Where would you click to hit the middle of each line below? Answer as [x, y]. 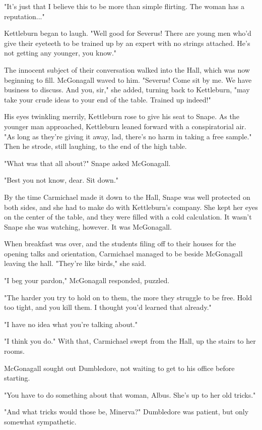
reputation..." [24, 16]
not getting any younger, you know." [60, 53]
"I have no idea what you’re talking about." [71, 324]
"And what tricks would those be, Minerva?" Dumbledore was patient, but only [126, 412]
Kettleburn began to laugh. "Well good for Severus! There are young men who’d [128, 33]
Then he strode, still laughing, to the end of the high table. [95, 146]
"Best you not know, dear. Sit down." [61, 180]
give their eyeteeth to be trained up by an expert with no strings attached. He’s [127, 43]
